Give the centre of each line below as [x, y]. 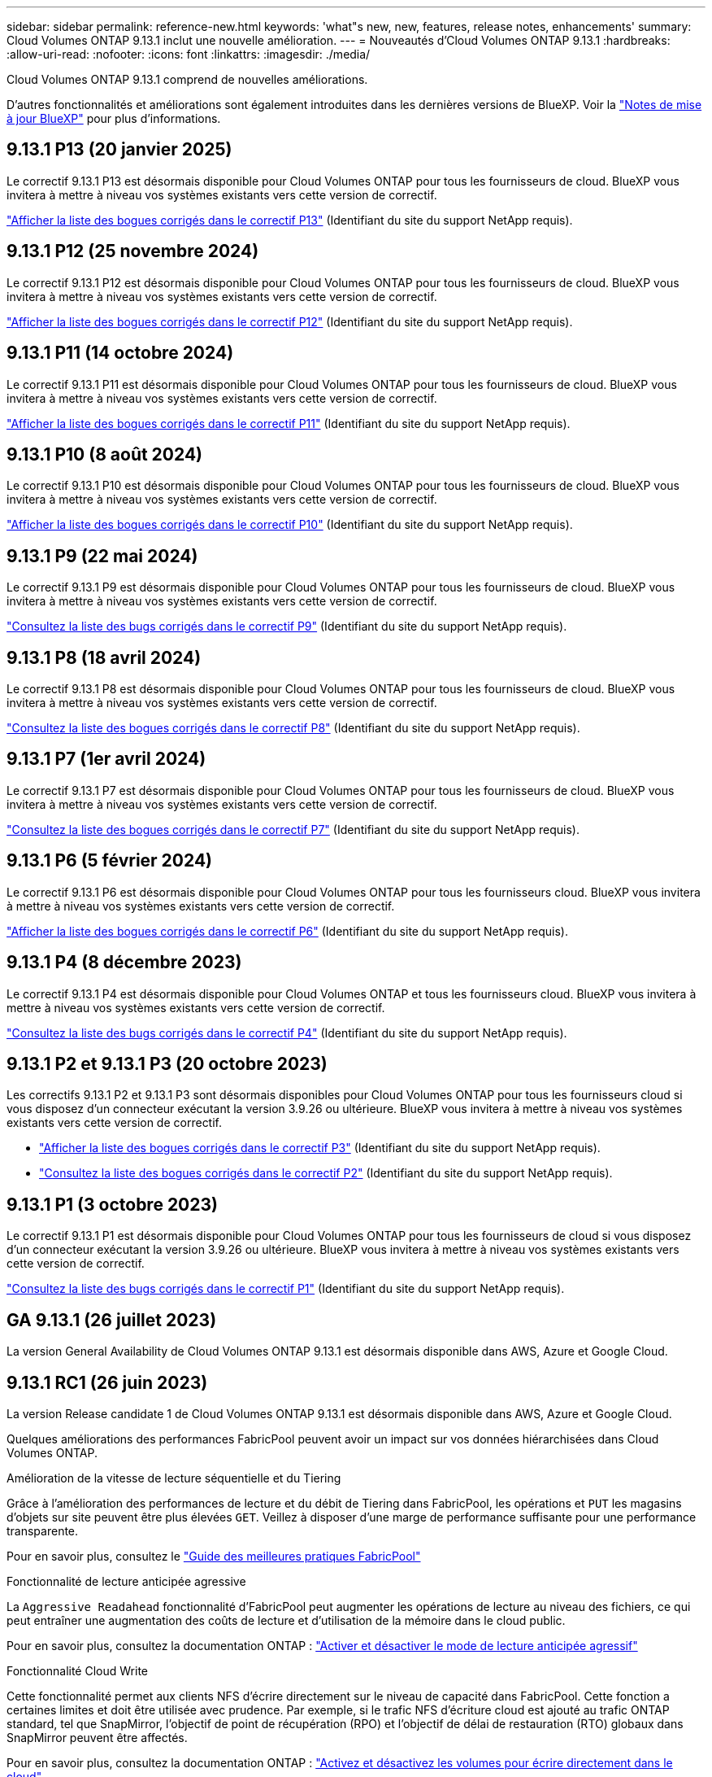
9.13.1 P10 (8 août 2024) [105, 454]
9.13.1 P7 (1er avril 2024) [106, 759]
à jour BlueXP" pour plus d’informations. [114, 118]
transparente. [43, 1530]
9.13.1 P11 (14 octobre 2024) [120, 353]
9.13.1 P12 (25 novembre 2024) [133, 251]
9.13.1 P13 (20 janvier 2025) [119, 150]
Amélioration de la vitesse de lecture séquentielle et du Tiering [174, 1478]
